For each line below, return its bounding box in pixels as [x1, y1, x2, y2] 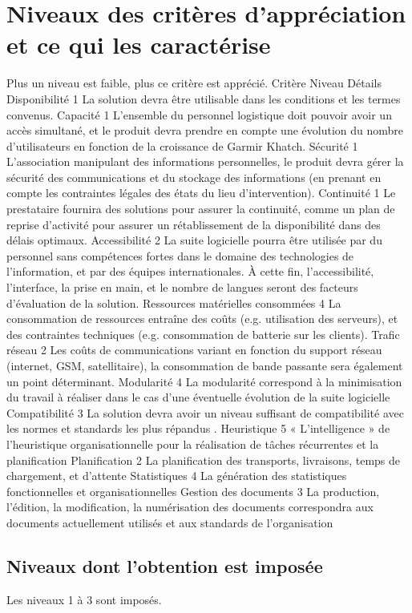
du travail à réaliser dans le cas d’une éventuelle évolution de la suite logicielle [6, 389, 390, 405]
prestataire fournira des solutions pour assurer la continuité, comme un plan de [6, 200, 395, 217]
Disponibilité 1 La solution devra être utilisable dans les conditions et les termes [6, 90, 401, 107]
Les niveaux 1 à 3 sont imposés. [6, 591, 162, 607]
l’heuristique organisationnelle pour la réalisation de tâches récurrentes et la [6, 435, 379, 452]
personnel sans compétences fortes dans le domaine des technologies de [6, 247, 354, 264]
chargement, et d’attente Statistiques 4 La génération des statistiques [6, 467, 347, 484]
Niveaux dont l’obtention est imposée [6, 553, 323, 578]
